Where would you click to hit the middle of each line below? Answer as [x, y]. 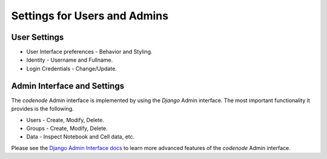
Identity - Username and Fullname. [70, 60]
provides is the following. [42, 109]
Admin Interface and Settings [68, 86]
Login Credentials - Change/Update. [72, 68]
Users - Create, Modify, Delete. [65, 120]
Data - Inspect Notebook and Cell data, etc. [81, 137]
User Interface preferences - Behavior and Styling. [89, 52]
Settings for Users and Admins [90, 16]
